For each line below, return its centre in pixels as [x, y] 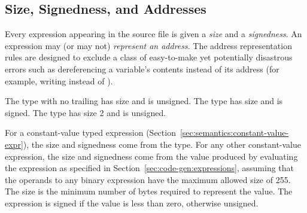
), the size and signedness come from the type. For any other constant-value [162, 144]
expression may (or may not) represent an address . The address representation [148, 45]
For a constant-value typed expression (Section [90, 133]
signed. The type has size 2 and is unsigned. [86, 112]
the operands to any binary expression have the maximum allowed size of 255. [148, 179]
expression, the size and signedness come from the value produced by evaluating [151, 156]
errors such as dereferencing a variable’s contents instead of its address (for [142, 69]
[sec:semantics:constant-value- [234, 133]
